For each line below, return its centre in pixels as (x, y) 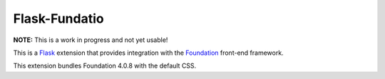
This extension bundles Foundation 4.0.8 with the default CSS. (105, 66)
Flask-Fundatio (58, 19)
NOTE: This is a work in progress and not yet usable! (91, 40)
